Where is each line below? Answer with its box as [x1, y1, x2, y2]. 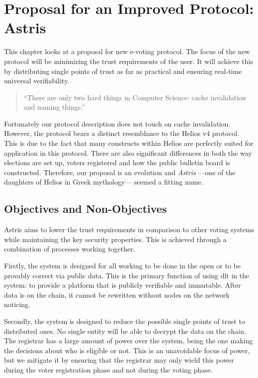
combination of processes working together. [4, 244, 135, 254]
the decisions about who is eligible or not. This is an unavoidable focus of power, [4, 345, 250, 355]
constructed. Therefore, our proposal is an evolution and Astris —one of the [4, 167, 236, 177]
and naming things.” [23, 102, 85, 112]
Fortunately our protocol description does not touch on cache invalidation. [4, 118, 231, 128]
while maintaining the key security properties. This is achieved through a [4, 234, 227, 244]
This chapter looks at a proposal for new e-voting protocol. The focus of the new [4, 46, 250, 57]
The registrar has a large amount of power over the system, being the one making [4, 335, 253, 346]
